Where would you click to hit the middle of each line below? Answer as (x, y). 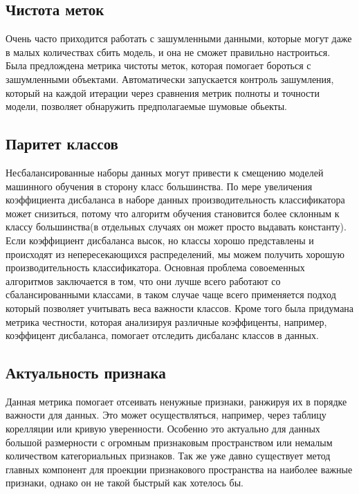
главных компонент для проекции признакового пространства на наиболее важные (179, 469)
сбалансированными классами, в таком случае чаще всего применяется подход (171, 294)
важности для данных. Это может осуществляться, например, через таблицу (166, 415)
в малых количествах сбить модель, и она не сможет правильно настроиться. (168, 52)
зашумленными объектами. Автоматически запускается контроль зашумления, (170, 79)
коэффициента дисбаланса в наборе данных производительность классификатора (175, 200)
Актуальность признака (86, 373)
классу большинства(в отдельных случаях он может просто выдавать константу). (176, 227)
